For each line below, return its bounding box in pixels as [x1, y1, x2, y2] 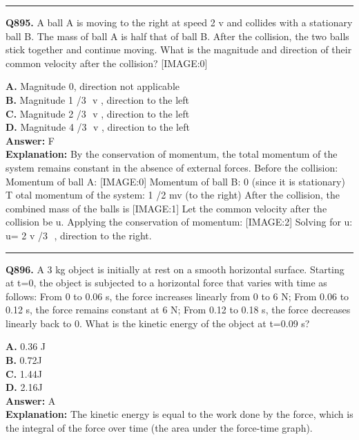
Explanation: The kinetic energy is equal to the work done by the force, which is [6, 407, 353, 421]
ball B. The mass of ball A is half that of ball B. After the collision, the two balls [6, 28, 349, 43]
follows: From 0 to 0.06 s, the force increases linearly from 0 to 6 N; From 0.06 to [6, 288, 349, 303]
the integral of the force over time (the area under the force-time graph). [6, 421, 313, 435]
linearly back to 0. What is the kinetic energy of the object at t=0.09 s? [6, 315, 310, 330]
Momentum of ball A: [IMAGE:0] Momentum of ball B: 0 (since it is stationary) [6, 174, 345, 188]
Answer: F [6, 133, 55, 147]
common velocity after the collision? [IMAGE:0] [6, 55, 208, 70]
